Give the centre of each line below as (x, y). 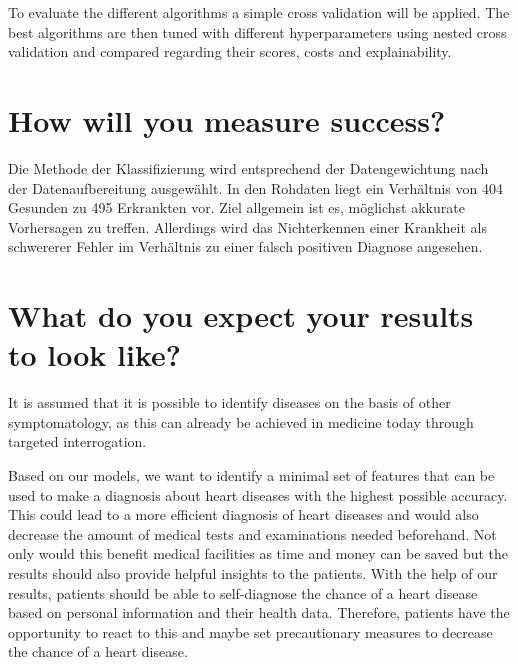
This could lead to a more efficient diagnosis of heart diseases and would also (243, 514)
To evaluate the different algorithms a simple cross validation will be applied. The (259, 12)
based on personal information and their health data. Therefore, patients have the (259, 612)
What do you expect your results (241, 315)
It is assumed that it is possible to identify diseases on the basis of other (229, 402)
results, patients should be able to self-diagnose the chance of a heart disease (243, 592)
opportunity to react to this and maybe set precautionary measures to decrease (250, 631)
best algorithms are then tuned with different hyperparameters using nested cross (257, 31)
